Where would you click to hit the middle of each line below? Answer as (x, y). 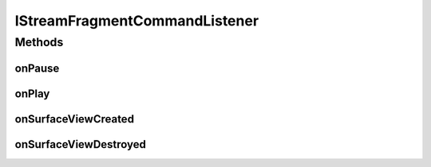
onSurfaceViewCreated (75, 119)
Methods (39, 42)
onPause (37, 68)
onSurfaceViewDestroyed (81, 144)
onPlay (32, 93)
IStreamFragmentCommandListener (137, 21)
